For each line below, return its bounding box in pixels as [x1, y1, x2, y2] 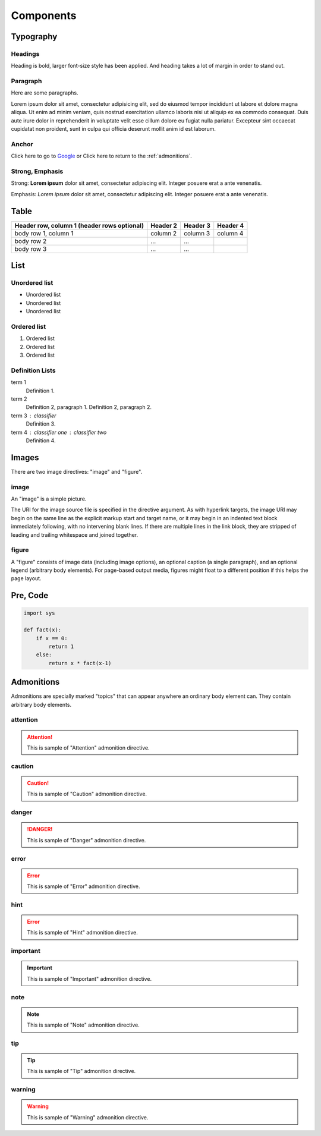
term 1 [11, 379, 26, 386]
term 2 [11, 395, 27, 402]
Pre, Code [11, 590, 49, 600]
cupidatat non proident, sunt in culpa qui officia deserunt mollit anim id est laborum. [11, 125, 216, 133]
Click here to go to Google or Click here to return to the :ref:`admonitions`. [11, 152, 193, 160]
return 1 [48, 643, 74, 650]
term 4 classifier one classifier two [11, 429, 107, 436]
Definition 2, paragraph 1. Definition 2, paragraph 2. [26, 404, 152, 411]
